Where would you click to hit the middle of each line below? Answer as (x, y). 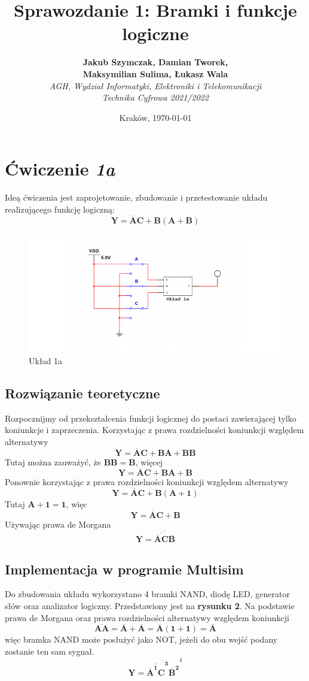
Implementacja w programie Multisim (124, 569)
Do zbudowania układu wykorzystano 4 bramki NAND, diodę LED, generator (147, 594)
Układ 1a (46, 360)
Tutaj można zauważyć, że (53, 461)
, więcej (149, 461)
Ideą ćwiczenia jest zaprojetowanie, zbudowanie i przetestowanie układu (136, 197)
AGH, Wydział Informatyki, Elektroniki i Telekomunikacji (155, 85)
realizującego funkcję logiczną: (60, 209)
